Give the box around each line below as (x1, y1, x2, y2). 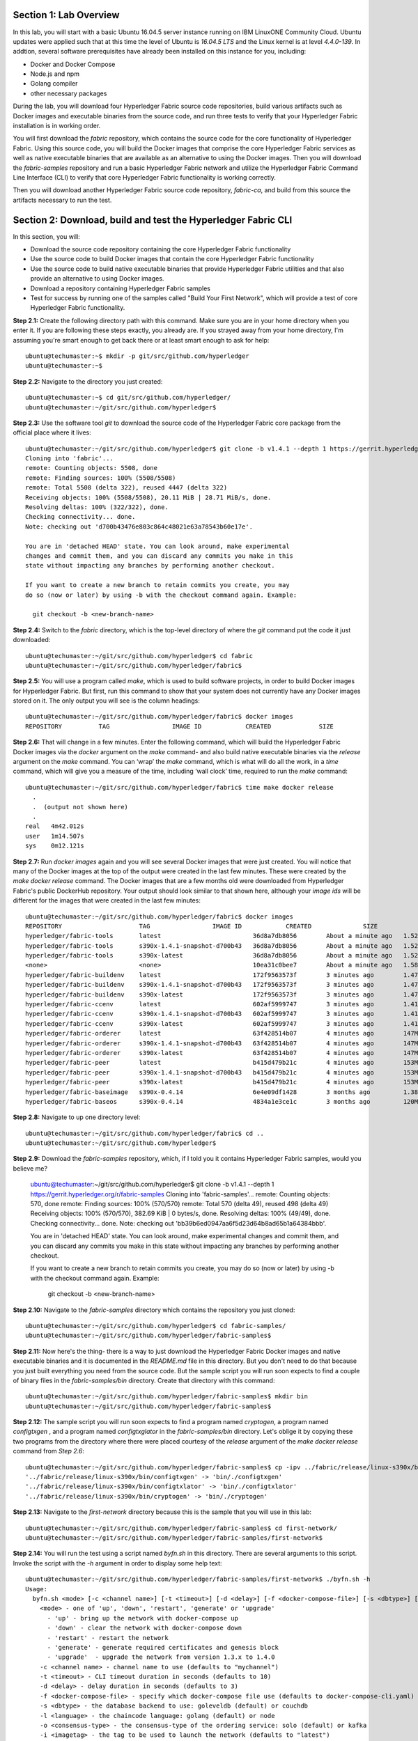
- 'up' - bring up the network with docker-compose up (47, 1614, 238, 1622)
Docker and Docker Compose (30, 60, 116, 68)
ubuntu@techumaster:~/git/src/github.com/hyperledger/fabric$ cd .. (25, 1129, 264, 1137)
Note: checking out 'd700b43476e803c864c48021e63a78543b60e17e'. (25, 522, 254, 531)
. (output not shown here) (32, 803, 129, 811)
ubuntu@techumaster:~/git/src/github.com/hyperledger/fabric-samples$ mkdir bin (25, 1393, 309, 1400)
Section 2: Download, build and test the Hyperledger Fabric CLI (13, 214, 293, 226)
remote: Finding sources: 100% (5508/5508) (25, 474, 176, 482)
